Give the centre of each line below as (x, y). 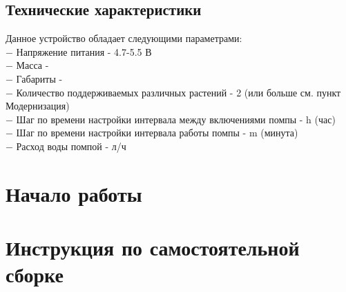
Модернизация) (38, 106)
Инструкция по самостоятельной (153, 248)
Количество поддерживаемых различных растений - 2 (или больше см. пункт (179, 92)
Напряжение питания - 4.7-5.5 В (84, 51)
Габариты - (39, 78)
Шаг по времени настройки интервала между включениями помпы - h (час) (176, 119)
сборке (35, 274)
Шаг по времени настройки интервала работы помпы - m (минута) (157, 133)
